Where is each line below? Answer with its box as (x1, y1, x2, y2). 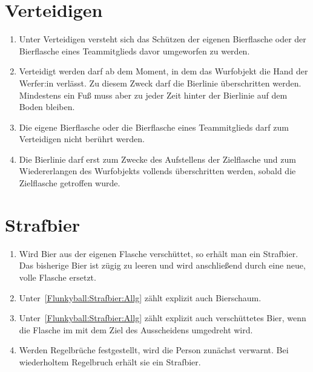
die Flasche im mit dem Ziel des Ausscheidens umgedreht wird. (19, 323, 253, 336)
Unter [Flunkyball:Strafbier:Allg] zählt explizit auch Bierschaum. (19, 291, 262, 304)
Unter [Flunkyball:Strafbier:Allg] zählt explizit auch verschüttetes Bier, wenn (19, 312, 306, 324)
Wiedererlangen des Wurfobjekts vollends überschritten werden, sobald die (19, 165, 296, 177)
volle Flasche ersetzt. (19, 270, 96, 283)
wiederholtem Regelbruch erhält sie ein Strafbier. (19, 355, 201, 368)
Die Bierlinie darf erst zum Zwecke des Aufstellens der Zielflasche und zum (19, 152, 296, 165)
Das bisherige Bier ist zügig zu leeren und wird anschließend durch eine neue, (19, 259, 306, 272)
